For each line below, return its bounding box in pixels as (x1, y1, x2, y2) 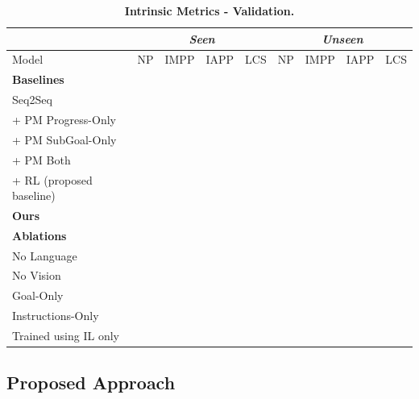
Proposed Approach (6, 370, 176, 395)
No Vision (12, 267, 61, 284)
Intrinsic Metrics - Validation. (124, 2, 295, 19)
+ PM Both (12, 151, 71, 168)
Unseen (322, 30, 363, 47)
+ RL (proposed (12, 171, 93, 188)
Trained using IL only (12, 327, 119, 343)
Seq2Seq (12, 91, 52, 108)
